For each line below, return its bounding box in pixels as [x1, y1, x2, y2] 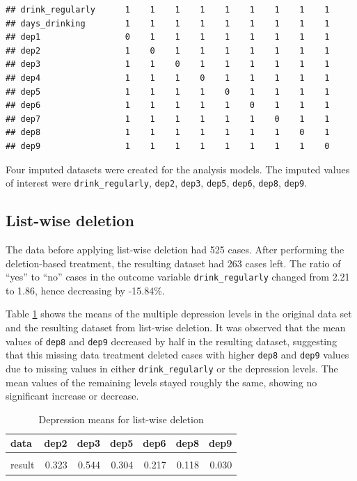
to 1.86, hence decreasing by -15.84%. [6, 283, 165, 297]
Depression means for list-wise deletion [38, 411, 204, 426]
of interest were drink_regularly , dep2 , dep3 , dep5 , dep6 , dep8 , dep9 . [6, 175, 308, 190]
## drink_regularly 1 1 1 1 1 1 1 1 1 [6, 5, 330, 15]
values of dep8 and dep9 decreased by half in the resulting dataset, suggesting [6, 333, 337, 348]
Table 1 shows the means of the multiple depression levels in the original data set [6, 306, 352, 321]
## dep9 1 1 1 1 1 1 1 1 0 [6, 141, 330, 151]
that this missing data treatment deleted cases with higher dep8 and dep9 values [6, 347, 349, 362]
